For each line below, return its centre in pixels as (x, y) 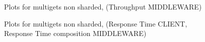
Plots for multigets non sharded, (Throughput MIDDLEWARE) (103, 6)
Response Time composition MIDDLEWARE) (75, 33)
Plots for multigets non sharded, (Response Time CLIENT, (96, 23)
